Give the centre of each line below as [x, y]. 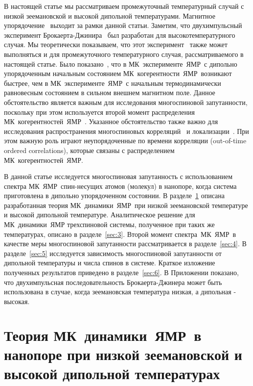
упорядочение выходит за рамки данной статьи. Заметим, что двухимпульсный [123, 25]
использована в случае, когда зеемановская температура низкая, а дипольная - [120, 292]
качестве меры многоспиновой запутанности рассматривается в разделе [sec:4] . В [125, 244]
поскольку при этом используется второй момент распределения [99, 112]
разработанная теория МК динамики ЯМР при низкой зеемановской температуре [126, 205]
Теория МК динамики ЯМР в [103, 335]
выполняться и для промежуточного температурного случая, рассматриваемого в [124, 54]
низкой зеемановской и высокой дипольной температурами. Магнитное [110, 15]
